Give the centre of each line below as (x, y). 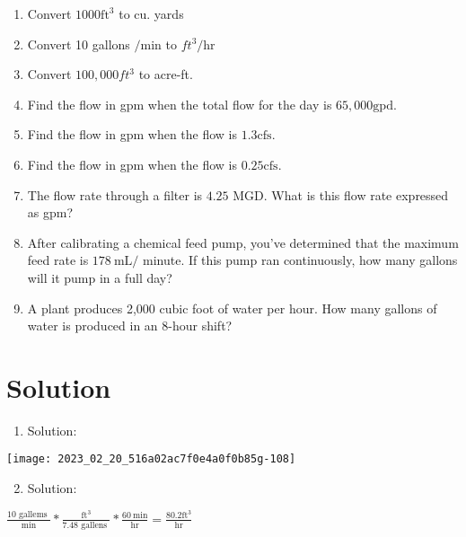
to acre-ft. (166, 74)
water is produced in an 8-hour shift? (130, 326)
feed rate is (58, 260)
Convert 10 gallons (79, 44)
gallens (94, 525)
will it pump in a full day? (100, 277)
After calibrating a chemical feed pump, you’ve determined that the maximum (243, 242)
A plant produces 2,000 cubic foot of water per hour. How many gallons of (232, 308)
